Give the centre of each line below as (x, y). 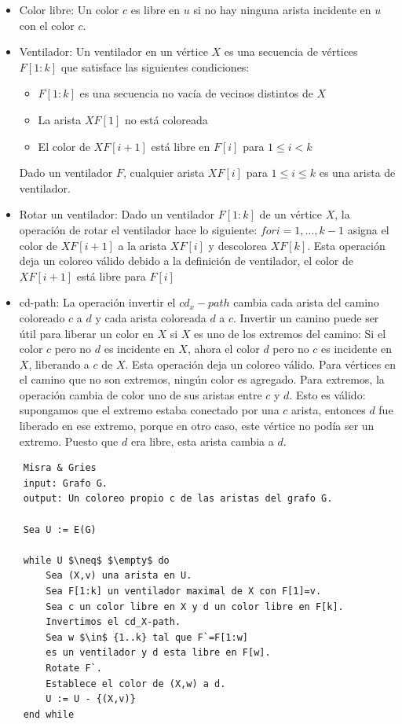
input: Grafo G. (66, 483)
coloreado (42, 317)
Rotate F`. (74, 668)
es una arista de (357, 173)
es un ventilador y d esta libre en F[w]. (158, 653)
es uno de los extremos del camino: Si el (290, 333)
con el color (47, 25)
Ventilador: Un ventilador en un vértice (113, 51)
